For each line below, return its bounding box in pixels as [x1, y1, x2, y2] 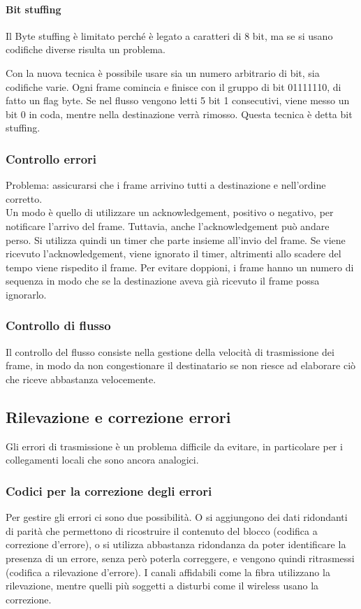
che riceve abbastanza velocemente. [6, 371, 156, 386]
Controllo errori [6, 150, 97, 167]
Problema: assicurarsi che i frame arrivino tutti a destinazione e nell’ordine [6, 178, 326, 192]
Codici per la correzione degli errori [6, 482, 212, 499]
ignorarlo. [6, 287, 47, 301]
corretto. [6, 191, 43, 206]
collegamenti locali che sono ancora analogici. [6, 452, 199, 467]
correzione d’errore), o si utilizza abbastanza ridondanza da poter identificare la [6, 537, 346, 552]
